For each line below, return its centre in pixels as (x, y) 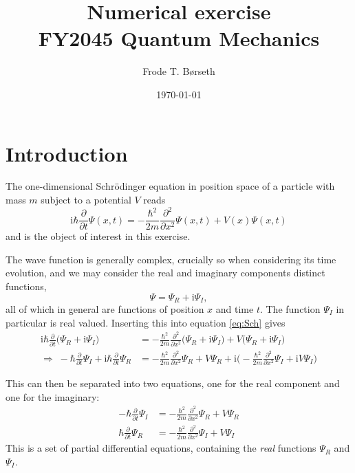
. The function (290, 309)
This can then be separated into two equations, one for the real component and (173, 383)
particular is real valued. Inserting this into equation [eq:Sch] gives (146, 322)
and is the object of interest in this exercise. (98, 236)
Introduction (67, 153)
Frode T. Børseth (179, 71)
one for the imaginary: (53, 396)
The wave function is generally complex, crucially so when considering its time (171, 259)
